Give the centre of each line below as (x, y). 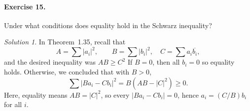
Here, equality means (36, 94)
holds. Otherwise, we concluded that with (67, 72)
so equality (218, 62)
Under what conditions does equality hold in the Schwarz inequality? (108, 25)
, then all (166, 62)
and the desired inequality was (50, 62)
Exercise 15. (25, 6)
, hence (188, 94)
